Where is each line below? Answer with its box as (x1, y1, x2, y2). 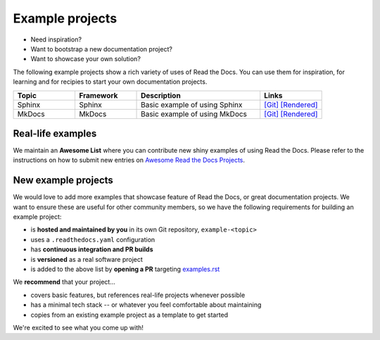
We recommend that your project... (13, 278, 116, 287)
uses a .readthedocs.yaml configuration (30, 235, 156, 244)
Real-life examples (13, 127, 97, 139)
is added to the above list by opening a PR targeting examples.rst (30, 265, 220, 274)
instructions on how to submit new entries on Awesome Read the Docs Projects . (13, 156, 246, 165)
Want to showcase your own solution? (30, 55, 141, 63)
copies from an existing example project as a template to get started (30, 310, 229, 319)
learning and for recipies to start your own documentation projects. (13, 77, 208, 86)
